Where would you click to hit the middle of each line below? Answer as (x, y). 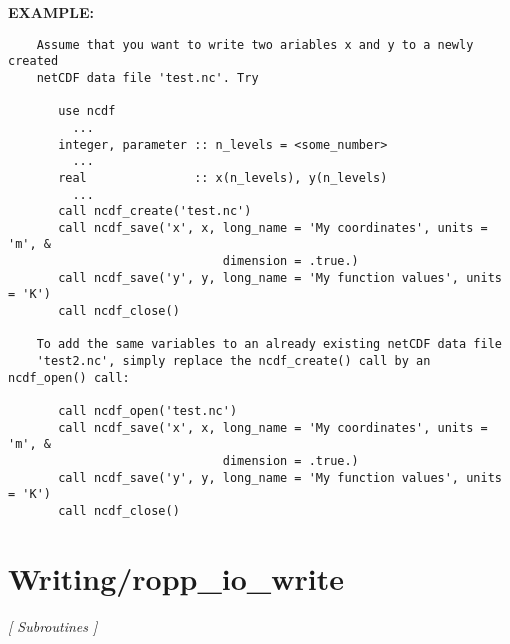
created (33, 61)
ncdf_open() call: (69, 377)
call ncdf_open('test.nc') (148, 411)
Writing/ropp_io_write (176, 577)
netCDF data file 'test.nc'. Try (147, 77)
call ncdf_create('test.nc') (155, 211)
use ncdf (87, 111)
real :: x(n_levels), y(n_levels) (223, 177)
